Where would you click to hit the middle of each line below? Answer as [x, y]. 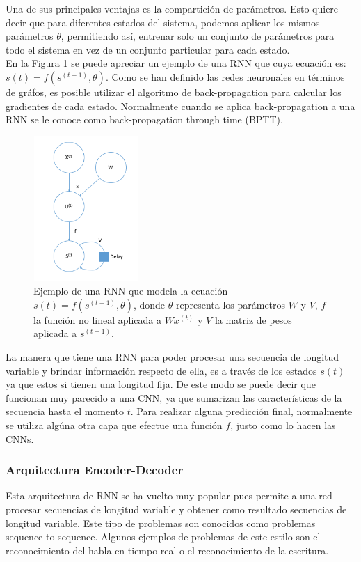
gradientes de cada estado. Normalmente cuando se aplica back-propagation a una [180, 106]
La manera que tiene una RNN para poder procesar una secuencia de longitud [173, 356]
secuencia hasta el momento [65, 411]
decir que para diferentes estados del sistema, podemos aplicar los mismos [163, 22]
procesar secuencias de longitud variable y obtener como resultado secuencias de [176, 509]
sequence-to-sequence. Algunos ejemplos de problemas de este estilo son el [163, 537]
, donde [149, 304]
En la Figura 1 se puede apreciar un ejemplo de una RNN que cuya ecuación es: [176, 63]
